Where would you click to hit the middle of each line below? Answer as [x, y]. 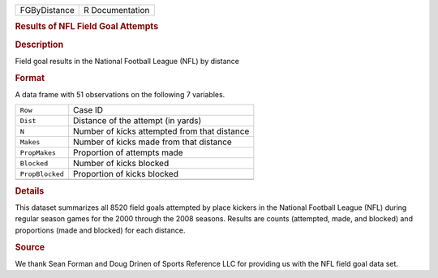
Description [39, 45]
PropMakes [38, 153]
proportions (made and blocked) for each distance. [100, 230]
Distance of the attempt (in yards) [137, 121]
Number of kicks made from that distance [153, 142]
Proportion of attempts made [128, 152]
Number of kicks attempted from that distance [161, 131]
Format [30, 78]
